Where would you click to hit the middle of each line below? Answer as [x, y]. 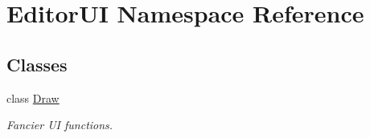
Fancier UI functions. [60, 125]
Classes [37, 64]
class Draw [33, 97]
